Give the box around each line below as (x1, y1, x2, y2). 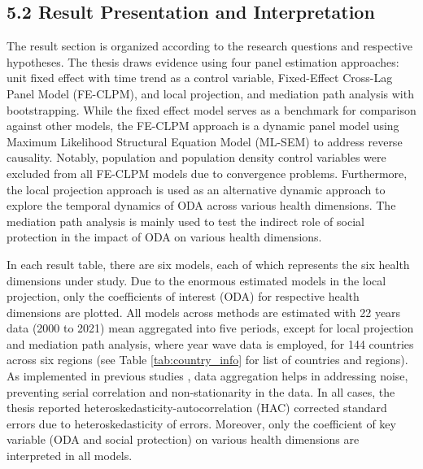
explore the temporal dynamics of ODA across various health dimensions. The (7, 197, 396, 214)
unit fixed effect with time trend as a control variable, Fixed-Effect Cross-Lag (7, 69, 393, 86)
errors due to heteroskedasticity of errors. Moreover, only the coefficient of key (7, 415, 396, 432)
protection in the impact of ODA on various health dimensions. (7, 228, 322, 245)
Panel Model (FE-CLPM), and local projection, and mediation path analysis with (7, 85, 414, 102)
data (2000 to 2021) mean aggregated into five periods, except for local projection (7, 319, 414, 337)
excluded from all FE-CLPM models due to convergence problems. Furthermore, (7, 164, 408, 181)
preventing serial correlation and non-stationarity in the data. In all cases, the (7, 383, 395, 400)
